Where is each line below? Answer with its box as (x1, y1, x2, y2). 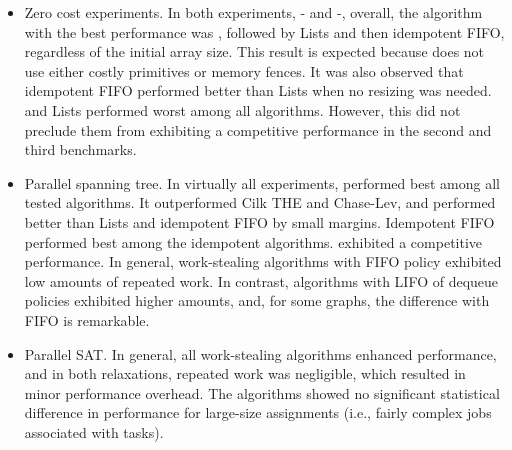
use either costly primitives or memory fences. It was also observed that (24, 60, 464, 81)
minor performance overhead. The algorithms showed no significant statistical (24, 382, 500, 403)
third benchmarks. (24, 139, 137, 160)
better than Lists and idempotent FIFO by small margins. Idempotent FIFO (24, 211, 495, 232)
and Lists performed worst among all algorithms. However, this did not (24, 99, 461, 120)
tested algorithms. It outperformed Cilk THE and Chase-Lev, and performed (24, 192, 496, 213)
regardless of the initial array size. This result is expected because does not (24, 41, 485, 62)
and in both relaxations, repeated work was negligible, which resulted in (24, 363, 466, 384)
